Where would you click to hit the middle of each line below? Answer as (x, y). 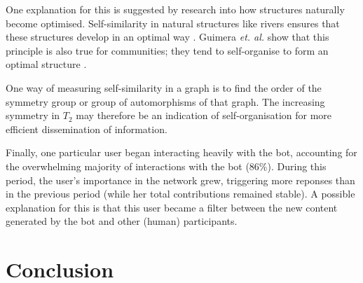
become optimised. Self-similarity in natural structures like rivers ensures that (173, 23)
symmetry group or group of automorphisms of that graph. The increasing (165, 101)
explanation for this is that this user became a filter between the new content (172, 207)
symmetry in (33, 115)
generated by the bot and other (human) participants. (122, 221)
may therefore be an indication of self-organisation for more (204, 115)
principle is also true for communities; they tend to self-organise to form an (167, 50)
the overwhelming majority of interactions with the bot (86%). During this (166, 166)
